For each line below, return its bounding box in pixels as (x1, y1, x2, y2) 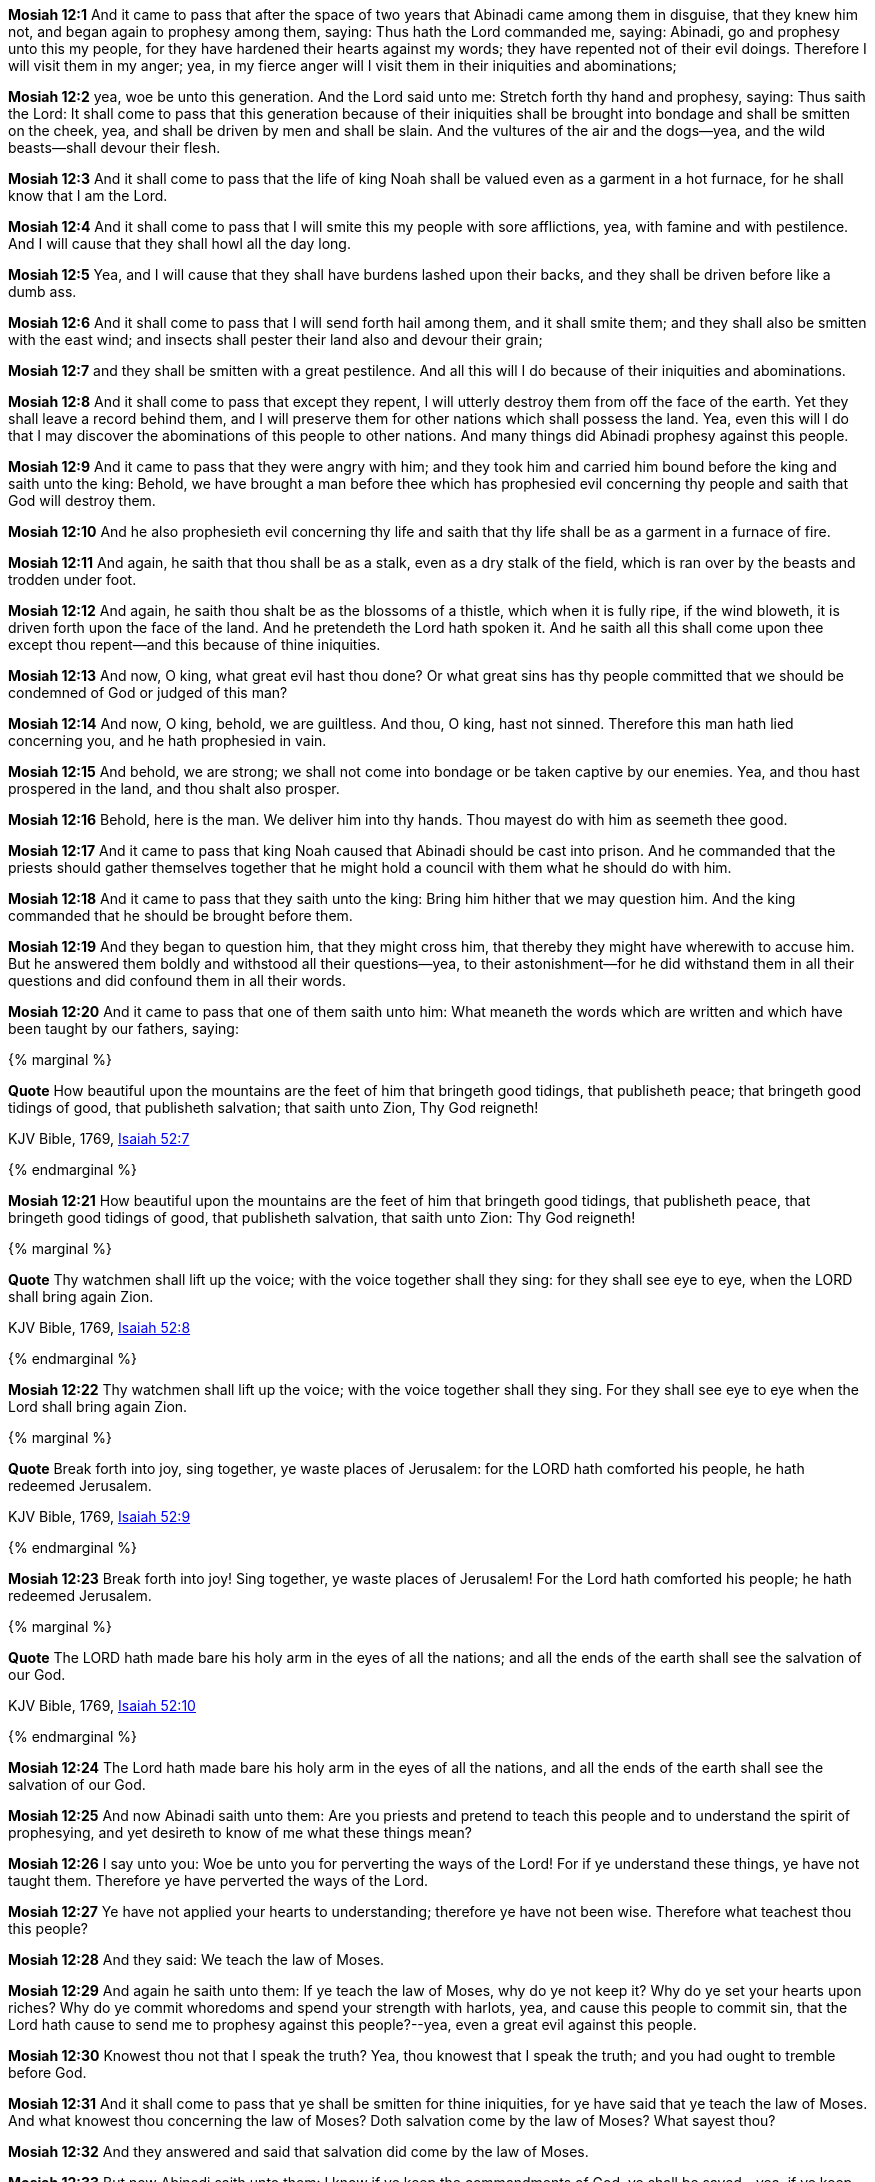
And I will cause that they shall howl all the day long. (8, 235, 351, 252)
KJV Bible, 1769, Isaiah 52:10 (8, 1697, 196, 1714)
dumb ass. (8, 283, 77, 300)
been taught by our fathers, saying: (8, 1020, 239, 1037)
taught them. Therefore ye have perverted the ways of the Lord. (8, 1872, 429, 1889)
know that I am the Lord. (8, 187, 168, 204)
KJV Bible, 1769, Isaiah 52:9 (8, 1508, 191, 1525)
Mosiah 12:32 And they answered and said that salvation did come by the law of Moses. (8, 2143, 589, 2160)
